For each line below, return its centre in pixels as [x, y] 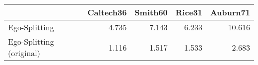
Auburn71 [230, 12]
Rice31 [189, 12]
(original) [24, 53]
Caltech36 [107, 12]
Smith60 [151, 12]
